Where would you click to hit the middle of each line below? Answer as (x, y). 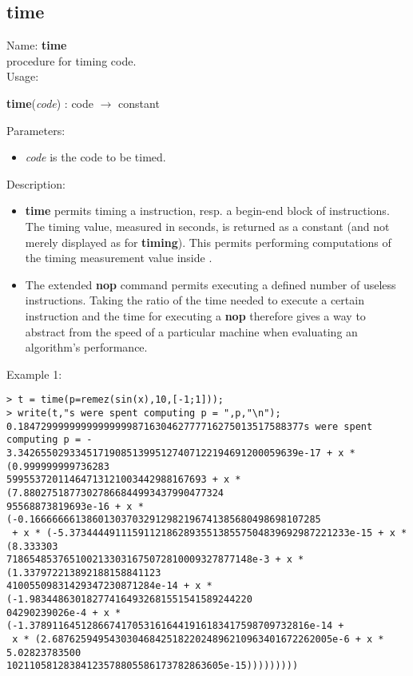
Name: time (37, 45)
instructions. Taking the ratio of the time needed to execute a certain (195, 300)
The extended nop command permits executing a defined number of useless (210, 284)
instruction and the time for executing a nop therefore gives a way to (195, 315)
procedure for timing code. (71, 60)
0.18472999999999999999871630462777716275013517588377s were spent (190, 426)
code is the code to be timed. (95, 157)
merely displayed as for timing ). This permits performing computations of (208, 242)
